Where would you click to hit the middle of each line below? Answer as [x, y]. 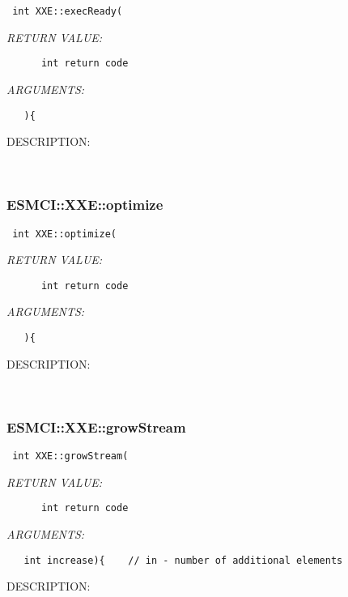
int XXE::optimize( [65, 234]
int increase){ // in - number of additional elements [183, 560]
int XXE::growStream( [70, 456]
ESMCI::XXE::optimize [85, 205]
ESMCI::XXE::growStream [96, 426]
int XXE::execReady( [68, 11]
